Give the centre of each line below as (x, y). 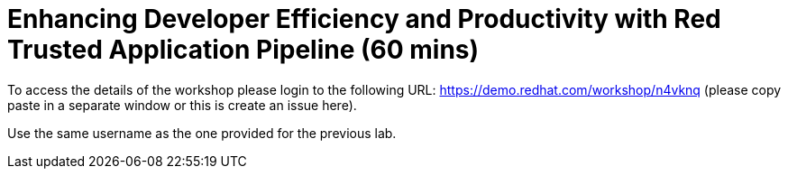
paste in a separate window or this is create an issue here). (182, 105)
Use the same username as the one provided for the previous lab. (202, 133)
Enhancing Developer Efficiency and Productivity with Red (364, 19)
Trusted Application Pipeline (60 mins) (243, 50)
